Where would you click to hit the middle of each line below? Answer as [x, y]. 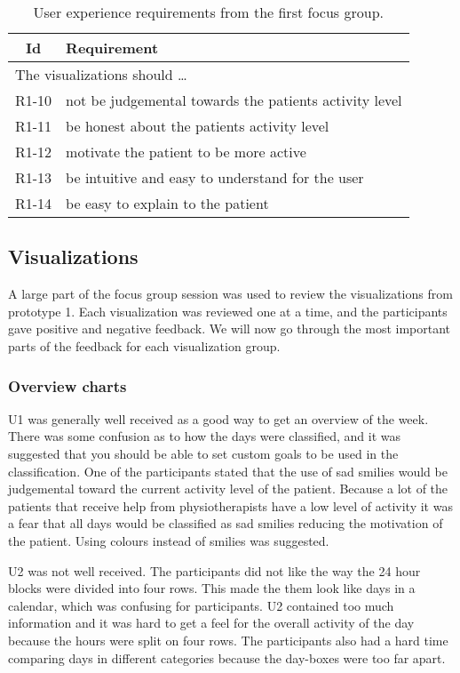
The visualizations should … [101, 74]
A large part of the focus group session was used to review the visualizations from [230, 294]
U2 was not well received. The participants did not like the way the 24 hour [214, 570]
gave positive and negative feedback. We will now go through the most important [230, 328]
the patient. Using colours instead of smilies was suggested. [169, 540]
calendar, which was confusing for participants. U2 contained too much [201, 605]
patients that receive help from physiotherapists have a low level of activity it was [230, 505]
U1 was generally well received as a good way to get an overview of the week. [218, 418]
